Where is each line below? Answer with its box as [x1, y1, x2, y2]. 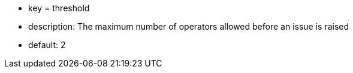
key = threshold [28, 3, 90, 13]
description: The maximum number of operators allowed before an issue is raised [28, 21, 349, 31]
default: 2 [28, 40, 66, 50]
